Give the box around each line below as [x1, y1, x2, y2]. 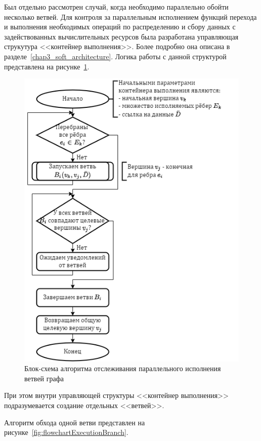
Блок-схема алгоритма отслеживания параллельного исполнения [24, 363, 221, 374]
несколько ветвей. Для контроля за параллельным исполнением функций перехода [4, 11, 257, 22]
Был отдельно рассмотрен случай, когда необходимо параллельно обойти [4, 2, 229, 12]
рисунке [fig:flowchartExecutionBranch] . [4, 427, 128, 437]
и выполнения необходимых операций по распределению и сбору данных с [4, 21, 236, 32]
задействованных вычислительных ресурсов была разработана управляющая [4, 31, 239, 42]
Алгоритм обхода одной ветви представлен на [4, 417, 145, 427]
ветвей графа [24, 373, 64, 383]
